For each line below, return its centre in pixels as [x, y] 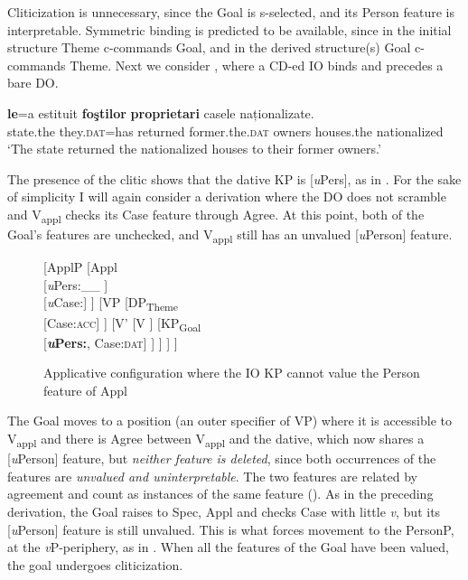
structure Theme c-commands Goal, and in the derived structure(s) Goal [209, 47]
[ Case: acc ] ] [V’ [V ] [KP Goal [122, 323]
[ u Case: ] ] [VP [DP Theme [111, 304]
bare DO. [33, 83]
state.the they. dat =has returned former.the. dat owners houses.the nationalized [225, 131]
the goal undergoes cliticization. [95, 564]
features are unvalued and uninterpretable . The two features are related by [212, 476]
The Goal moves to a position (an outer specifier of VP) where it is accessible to [229, 421]
